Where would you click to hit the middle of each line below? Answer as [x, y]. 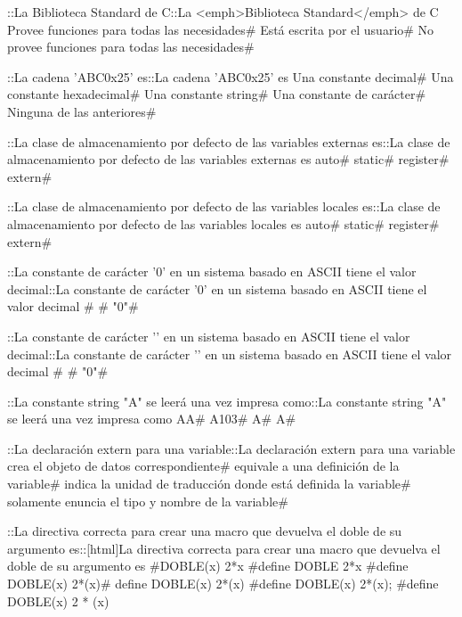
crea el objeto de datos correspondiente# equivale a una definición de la [203, 466]
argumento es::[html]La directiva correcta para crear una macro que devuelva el [224, 548]
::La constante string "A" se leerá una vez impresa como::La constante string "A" [227, 401]
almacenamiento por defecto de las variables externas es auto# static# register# [228, 159]
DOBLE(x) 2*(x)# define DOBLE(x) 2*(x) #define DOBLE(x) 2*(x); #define [223, 584]
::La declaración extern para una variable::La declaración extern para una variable [231, 448]
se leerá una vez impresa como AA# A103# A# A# [152, 419]
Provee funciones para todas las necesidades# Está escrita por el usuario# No [221, 29]
